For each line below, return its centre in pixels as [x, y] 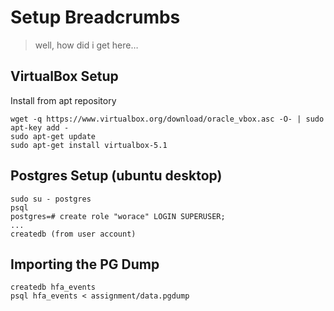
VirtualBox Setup [64, 76]
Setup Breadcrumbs [95, 17]
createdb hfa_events [53, 287]
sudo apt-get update [53, 136]
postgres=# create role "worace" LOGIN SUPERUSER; [118, 216]
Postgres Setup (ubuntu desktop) [116, 176]
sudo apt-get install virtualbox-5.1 [89, 145]
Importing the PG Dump [85, 264]
